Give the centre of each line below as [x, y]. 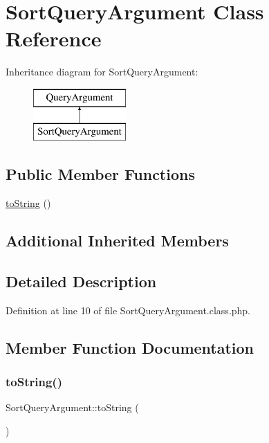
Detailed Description [81, 281]
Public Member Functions [100, 174]
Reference [54, 38]
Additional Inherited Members [117, 241]
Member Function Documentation [130, 347]
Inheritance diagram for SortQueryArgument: [102, 72]
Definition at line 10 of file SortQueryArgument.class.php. [128, 310]
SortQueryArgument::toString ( [72, 407]
